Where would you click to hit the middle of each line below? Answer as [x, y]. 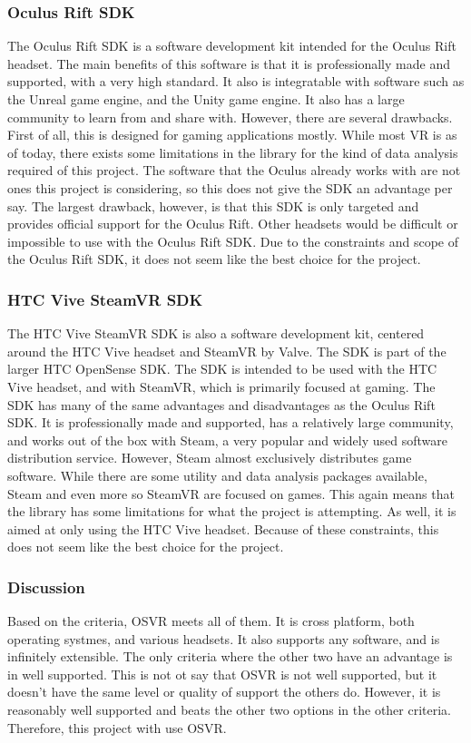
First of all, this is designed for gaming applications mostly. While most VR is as [232, 135]
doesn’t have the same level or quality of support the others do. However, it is [224, 692]
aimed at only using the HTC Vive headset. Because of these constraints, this [223, 528]
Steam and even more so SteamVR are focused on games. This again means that [231, 493]
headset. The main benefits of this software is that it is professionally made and [229, 63]
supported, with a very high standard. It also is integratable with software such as [236, 81]
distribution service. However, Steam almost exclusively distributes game [210, 458]
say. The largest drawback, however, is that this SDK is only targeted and [213, 205]
